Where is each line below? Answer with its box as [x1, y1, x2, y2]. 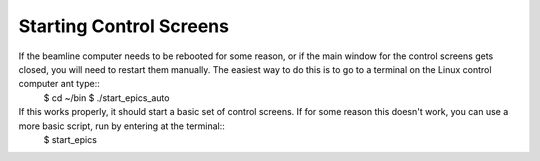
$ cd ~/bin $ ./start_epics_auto [43, 91, 170, 104]
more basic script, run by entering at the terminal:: [18, 120, 225, 132]
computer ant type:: [18, 78, 100, 90]
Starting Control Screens [18, 15, 230, 37]
